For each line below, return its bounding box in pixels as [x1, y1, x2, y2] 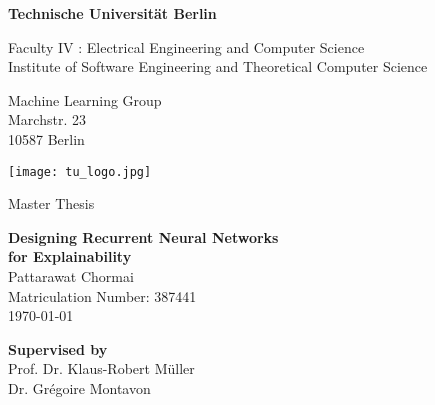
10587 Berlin [8, 128, 85, 149]
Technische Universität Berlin [8, 3, 217, 23]
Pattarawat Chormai [8, 266, 134, 286]
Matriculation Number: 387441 [8, 285, 197, 306]
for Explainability [8, 246, 132, 267]
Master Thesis [8, 193, 95, 214]
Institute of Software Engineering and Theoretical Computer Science [8, 56, 428, 77]
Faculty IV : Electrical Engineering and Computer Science [8, 36, 365, 57]
